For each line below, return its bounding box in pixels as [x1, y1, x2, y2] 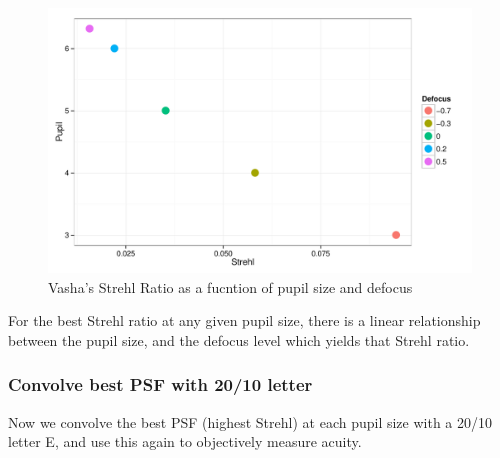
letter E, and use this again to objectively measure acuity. [8, 431, 362, 452]
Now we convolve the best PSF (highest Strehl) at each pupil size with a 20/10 [8, 411, 493, 432]
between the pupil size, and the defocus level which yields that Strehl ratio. [8, 329, 470, 350]
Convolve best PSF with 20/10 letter [8, 372, 313, 397]
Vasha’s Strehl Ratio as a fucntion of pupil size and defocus [48, 276, 413, 297]
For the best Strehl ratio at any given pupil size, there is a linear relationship [8, 310, 481, 331]
